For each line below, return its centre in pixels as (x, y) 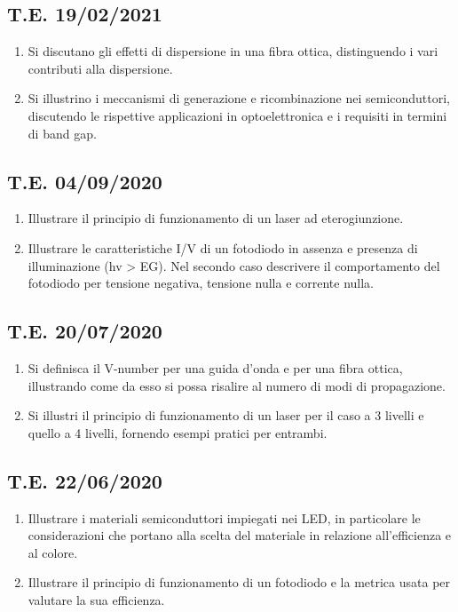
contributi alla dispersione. (100, 68)
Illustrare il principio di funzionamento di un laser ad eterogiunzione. (216, 218)
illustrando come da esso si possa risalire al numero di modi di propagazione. (237, 385)
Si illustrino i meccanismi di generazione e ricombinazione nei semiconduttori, (239, 98)
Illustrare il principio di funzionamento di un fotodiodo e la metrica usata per (239, 582)
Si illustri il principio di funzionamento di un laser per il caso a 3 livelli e (226, 415)
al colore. (53, 552)
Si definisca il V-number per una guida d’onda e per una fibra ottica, (215, 367)
